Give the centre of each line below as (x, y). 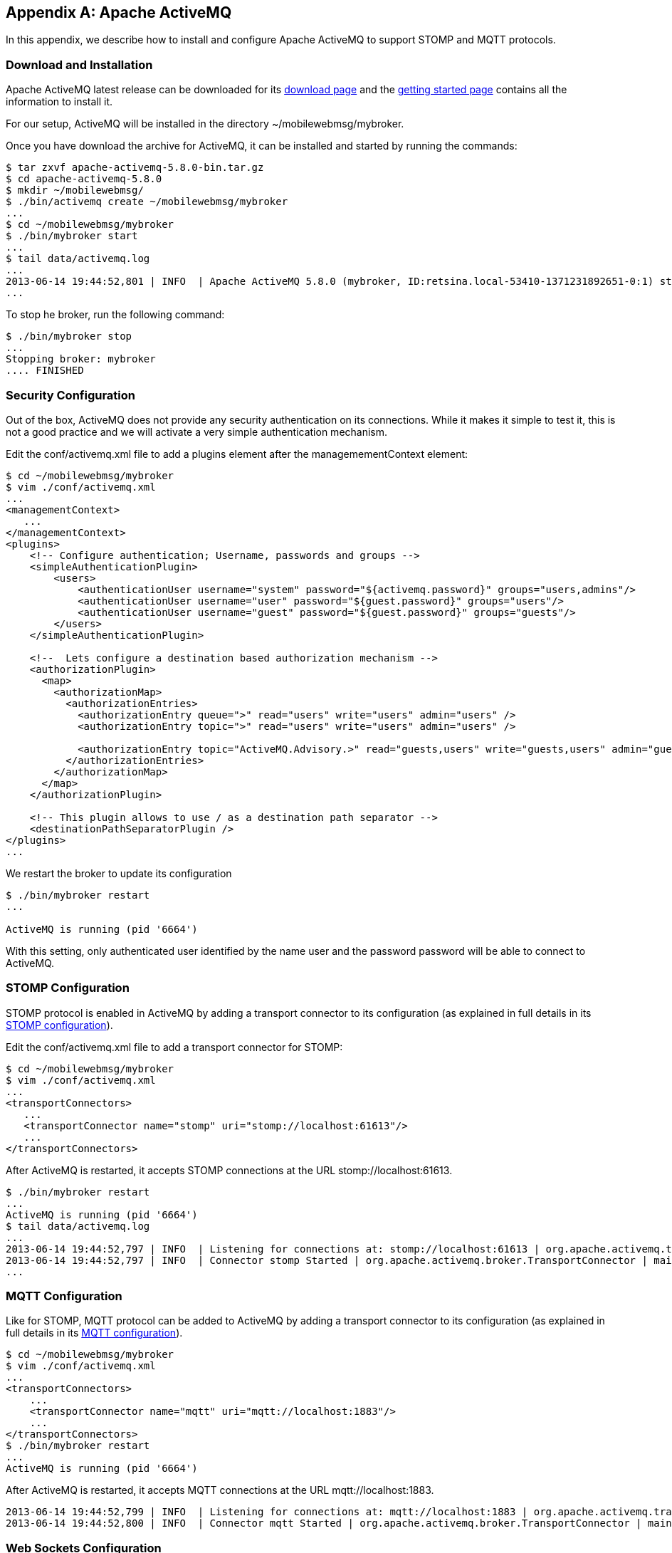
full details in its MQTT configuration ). (94, 1333)
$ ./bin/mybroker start (72, 236)
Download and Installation (79, 64)
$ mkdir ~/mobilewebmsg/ (75, 190)
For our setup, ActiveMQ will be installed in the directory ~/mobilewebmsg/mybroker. (205, 124)
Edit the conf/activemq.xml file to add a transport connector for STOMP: (174, 1047)
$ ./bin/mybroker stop (69, 336)
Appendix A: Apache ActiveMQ (119, 12)
